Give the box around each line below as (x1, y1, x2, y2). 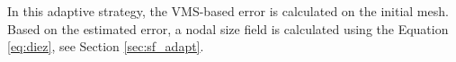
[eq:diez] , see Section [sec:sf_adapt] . (7, 37, 204, 56)
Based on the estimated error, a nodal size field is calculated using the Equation (7, 19, 449, 38)
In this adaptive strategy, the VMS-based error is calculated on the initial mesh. (7, 2, 449, 20)
